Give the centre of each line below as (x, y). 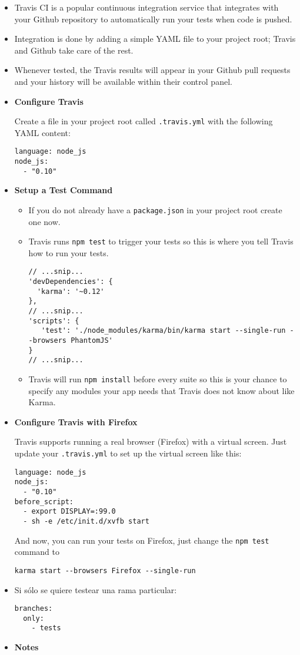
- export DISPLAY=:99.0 (69, 512)
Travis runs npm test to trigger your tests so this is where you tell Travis (161, 241)
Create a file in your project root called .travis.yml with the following (144, 121)
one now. (44, 221)
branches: (34, 609)
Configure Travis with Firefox (76, 421)
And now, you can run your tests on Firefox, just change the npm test (142, 540)
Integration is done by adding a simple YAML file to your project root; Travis (155, 39)
